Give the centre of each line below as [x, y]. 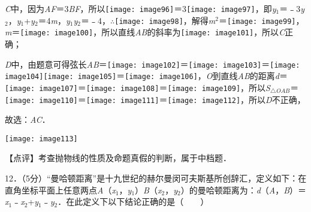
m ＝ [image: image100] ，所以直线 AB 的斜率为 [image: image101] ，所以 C [145, 32]
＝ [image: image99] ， [261, 20]
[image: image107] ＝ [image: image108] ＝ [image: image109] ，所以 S [138, 87]
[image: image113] [41, 139]
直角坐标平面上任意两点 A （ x [60, 190]
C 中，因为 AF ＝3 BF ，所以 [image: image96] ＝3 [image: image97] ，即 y [141, 8]
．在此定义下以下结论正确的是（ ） [133, 202]
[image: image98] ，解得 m [165, 20]
